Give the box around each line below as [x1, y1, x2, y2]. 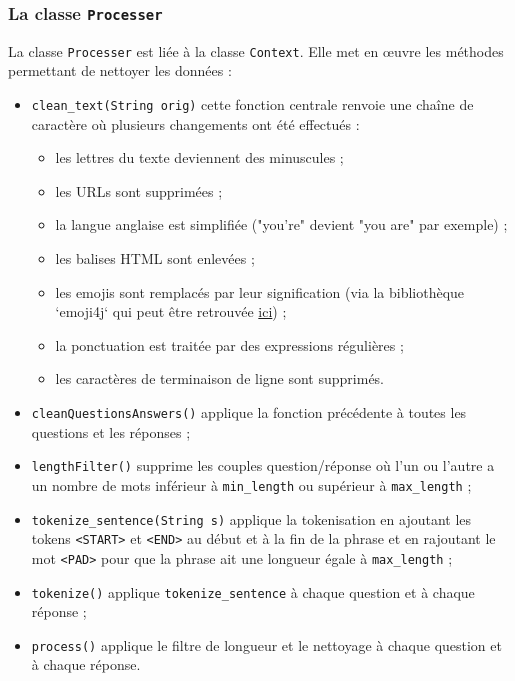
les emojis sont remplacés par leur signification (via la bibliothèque [55, 281, 465, 302]
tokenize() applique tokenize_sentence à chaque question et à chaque [31, 581, 475, 602]
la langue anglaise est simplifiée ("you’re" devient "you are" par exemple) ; [55, 214, 508, 235]
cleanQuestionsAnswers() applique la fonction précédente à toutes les [31, 402, 467, 423]
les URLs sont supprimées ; [55, 180, 223, 201]
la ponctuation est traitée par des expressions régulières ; [55, 334, 404, 355]
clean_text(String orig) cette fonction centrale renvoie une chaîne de [31, 94, 474, 115]
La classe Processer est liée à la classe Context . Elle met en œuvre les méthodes [8, 40, 504, 61]
